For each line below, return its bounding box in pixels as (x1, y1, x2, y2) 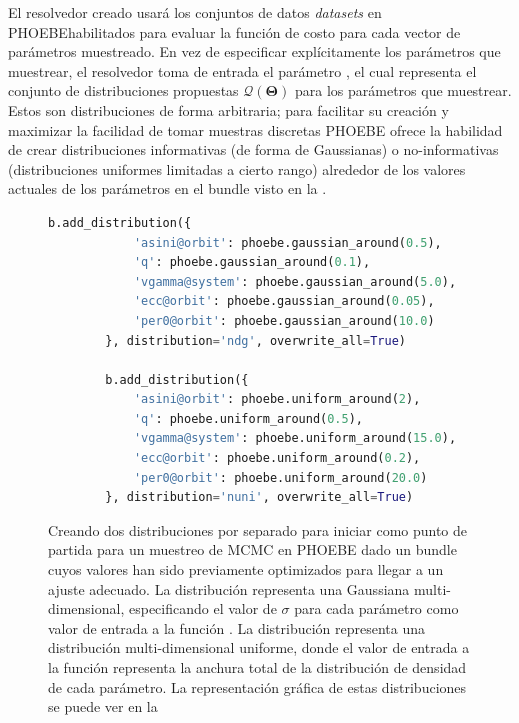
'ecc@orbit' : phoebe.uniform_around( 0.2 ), (133, 451, 421, 466)
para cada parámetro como (294, 598, 459, 619)
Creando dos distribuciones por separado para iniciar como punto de (48, 519, 468, 540)
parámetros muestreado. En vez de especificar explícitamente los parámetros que (8, 41, 501, 62)
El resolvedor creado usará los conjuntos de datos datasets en (8, 2, 382, 22)
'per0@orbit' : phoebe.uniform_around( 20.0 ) (133, 470, 428, 485)
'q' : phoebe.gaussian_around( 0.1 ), (133, 255, 371, 270)
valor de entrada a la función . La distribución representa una (48, 617, 426, 638)
